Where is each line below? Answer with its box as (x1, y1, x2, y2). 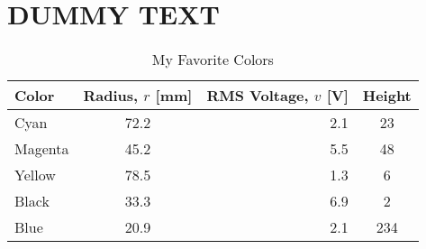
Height (362, 85, 412, 106)
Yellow (14, 164, 56, 186)
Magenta (14, 138, 69, 160)
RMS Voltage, (206, 85, 309, 106)
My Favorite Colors (151, 49, 274, 70)
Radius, (83, 85, 139, 106)
